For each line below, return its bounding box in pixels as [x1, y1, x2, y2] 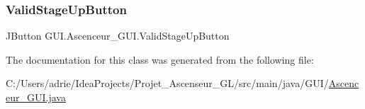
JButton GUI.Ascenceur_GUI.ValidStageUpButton [6, 28, 230, 43]
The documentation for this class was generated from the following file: [6, 52, 314, 67]
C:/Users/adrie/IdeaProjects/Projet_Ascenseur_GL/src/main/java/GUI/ [6, 76, 329, 91]
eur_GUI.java [6, 90, 66, 104]
